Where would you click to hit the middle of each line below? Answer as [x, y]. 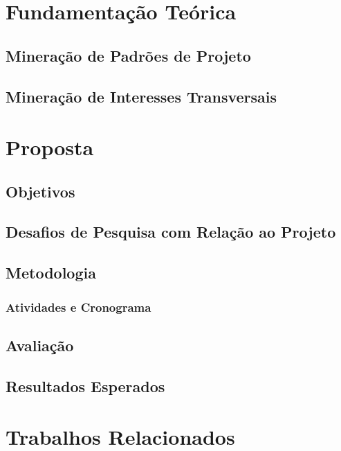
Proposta [50, 147]
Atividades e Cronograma [79, 307]
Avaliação [40, 345]
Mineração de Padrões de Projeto [128, 55]
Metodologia [51, 273]
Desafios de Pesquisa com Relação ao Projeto [171, 232]
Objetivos [40, 191]
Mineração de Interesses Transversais [141, 96]
